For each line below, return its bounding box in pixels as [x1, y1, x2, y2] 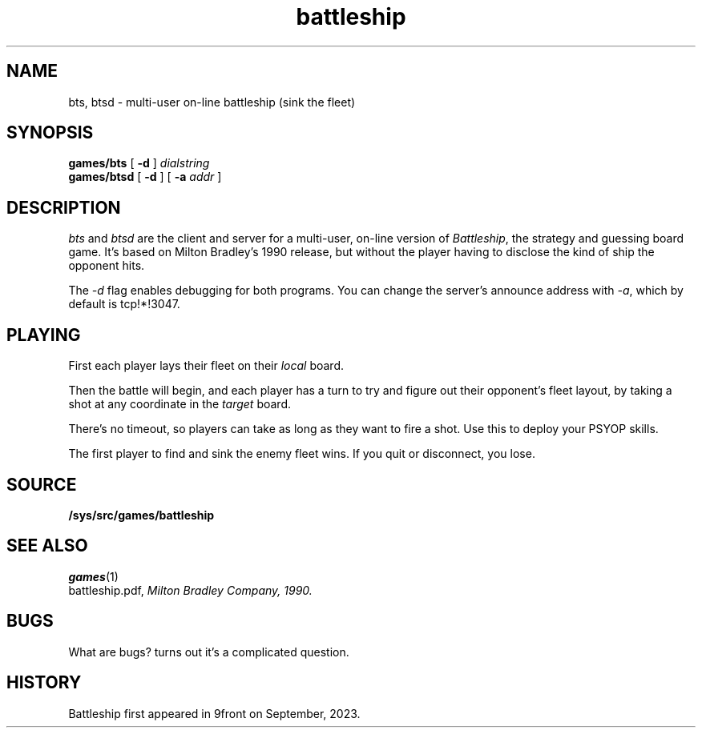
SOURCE [6, 474, 77, 495]
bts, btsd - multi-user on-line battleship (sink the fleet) [68, 94, 356, 109]
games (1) [68, 569, 119, 584]
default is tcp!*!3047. [68, 297, 180, 311]
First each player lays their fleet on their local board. [68, 359, 345, 373]
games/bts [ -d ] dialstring [68, 156, 210, 170]
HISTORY [6, 672, 82, 693]
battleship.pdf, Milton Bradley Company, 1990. [68, 583, 313, 597]
